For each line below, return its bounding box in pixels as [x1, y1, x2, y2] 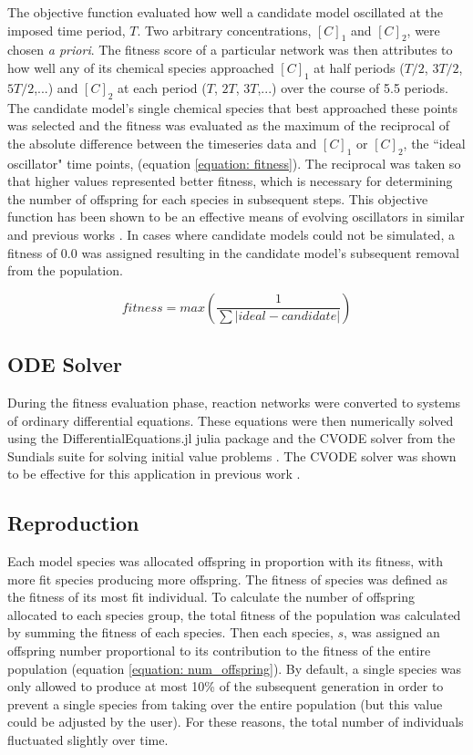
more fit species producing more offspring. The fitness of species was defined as [7, 569, 448, 588]
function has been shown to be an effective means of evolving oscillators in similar [7, 207, 465, 226]
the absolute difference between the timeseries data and [7, 133, 317, 152]
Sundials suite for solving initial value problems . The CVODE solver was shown [7, 446, 457, 465]
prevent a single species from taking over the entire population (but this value [7, 694, 443, 713]
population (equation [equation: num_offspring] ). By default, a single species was [7, 658, 462, 677]
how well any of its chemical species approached [7, 57, 274, 77]
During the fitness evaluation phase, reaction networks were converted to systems [7, 392, 461, 411]
